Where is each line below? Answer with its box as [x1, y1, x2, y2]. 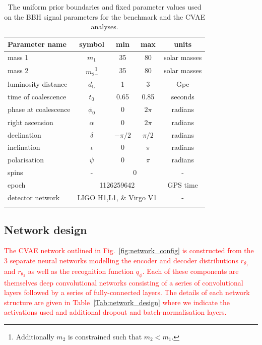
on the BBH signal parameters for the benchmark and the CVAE [4, 11, 205, 22]
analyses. [91, 21, 118, 32]
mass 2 [8, 65, 29, 76]
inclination [8, 142, 40, 152]
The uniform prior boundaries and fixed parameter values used [8, 2, 202, 12]
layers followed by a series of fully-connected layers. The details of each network [4, 287, 250, 298]
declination [8, 129, 41, 140]
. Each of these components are [142, 265, 239, 276]
